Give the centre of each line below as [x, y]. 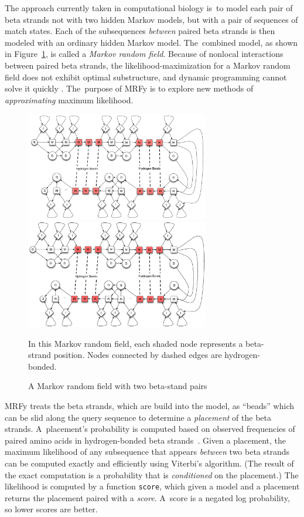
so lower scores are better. [51, 509]
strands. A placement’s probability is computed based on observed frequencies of [150, 429]
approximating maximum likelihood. [69, 99]
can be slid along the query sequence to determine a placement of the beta [138, 417]
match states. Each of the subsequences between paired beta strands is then [140, 31]
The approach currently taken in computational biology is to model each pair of [149, 8]
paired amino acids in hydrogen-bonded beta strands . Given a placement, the [145, 440]
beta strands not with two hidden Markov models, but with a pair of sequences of [151, 19]
